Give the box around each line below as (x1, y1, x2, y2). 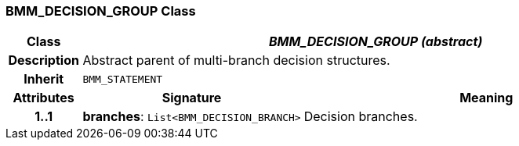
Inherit (24, 71, 64, 87)
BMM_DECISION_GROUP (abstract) (268, 34, 483, 50)
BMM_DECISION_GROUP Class (5, 3, 196, 19)
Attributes (13, 90, 74, 106)
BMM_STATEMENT (82, 73, 163, 85)
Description (8, 52, 79, 69)
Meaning (459, 90, 514, 106)
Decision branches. (303, 109, 418, 125)
